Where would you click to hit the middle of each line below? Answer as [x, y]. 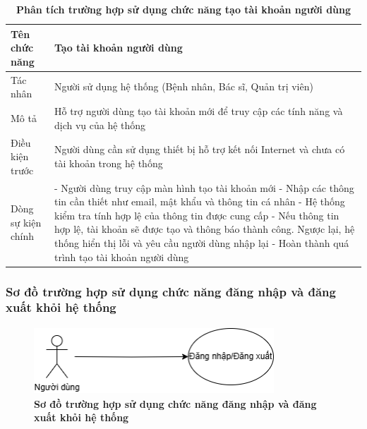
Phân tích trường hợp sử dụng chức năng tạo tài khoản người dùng [183, 9]
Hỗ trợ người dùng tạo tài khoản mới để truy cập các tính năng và [198, 111]
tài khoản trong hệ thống [108, 163]
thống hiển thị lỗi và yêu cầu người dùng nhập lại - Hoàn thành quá [201, 242]
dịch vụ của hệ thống [100, 125]
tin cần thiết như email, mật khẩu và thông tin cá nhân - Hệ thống [199, 201]
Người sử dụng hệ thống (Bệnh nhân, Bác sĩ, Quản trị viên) [183, 86]
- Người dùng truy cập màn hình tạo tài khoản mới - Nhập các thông [204, 187]
